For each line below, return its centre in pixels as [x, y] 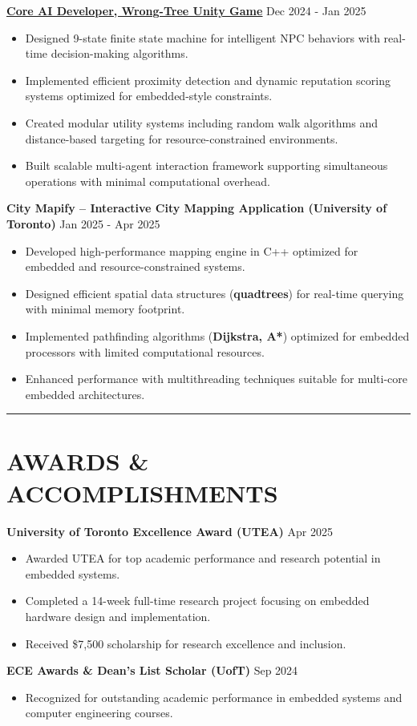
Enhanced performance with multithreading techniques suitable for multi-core [216, 379]
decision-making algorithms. [119, 53]
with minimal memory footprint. [105, 309]
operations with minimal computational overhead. [148, 181]
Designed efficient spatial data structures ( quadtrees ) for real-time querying [215, 293]
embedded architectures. [85, 394]
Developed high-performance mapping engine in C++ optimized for [192, 250]
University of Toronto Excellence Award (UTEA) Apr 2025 [170, 531]
